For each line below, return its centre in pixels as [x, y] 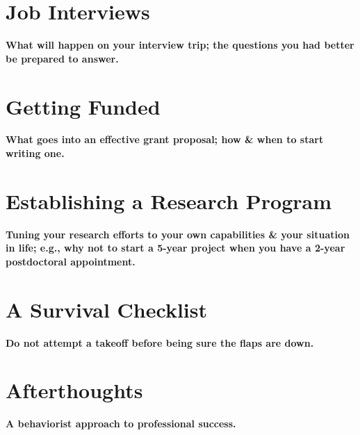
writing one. [35, 153]
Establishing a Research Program [169, 200]
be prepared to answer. [62, 58]
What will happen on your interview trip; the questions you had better [180, 45]
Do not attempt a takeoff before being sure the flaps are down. [160, 342]
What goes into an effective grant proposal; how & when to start [165, 139]
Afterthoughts [74, 390]
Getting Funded [83, 106]
